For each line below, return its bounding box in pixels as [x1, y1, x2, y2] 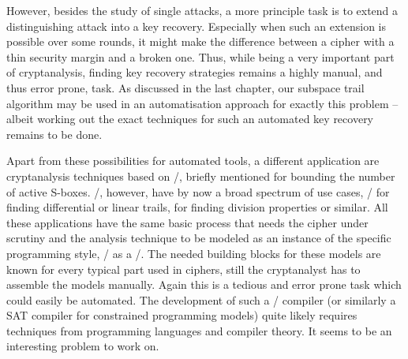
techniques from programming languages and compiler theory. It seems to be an [6, 322, 392, 338]
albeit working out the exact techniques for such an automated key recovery [6, 110, 374, 127]
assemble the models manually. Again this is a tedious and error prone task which [6, 276, 402, 293]
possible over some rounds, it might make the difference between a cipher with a [6, 33, 395, 50]
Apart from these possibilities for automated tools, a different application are [6, 152, 380, 169]
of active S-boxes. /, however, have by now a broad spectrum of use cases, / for [6, 183, 390, 200]
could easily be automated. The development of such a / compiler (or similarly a [6, 291, 396, 308]
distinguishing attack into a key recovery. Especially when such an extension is [6, 17, 387, 34]
